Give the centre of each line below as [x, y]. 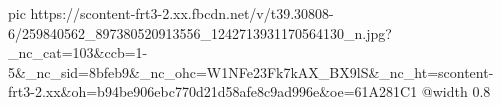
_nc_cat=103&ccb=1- [78, 52]
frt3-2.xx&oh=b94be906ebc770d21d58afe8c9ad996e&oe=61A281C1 [213, 91]
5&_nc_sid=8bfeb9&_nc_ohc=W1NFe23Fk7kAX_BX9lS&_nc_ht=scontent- [251, 71]
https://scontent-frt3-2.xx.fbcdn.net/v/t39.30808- [182, 13]
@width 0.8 [456, 91]
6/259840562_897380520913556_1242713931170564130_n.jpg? [200, 32]
